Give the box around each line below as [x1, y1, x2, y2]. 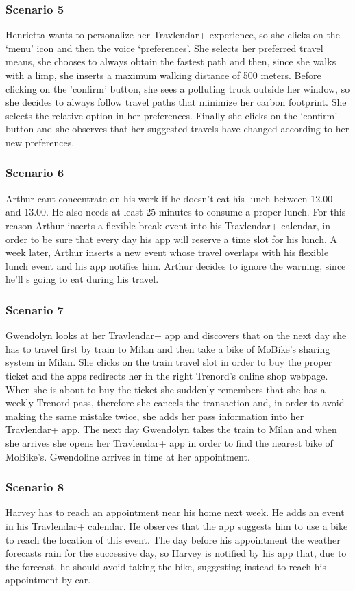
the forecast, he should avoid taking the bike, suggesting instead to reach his [5, 559, 326, 573]
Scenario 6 [5, 164, 64, 181]
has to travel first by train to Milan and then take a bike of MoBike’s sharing [5, 341, 330, 356]
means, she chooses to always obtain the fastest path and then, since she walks [5, 54, 336, 69]
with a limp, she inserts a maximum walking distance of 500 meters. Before [5, 68, 321, 82]
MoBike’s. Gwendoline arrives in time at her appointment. [5, 449, 250, 463]
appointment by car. [5, 572, 91, 587]
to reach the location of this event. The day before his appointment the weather [5, 532, 341, 546]
